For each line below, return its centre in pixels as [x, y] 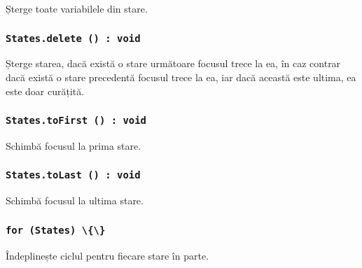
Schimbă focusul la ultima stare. [75, 200]
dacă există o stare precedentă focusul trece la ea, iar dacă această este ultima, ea [181, 77]
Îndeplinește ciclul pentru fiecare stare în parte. [107, 255]
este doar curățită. [45, 91]
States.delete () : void [73, 38]
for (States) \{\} [56, 230]
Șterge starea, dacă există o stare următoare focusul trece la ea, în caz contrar [173, 63]
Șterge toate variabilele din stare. [77, 8]
